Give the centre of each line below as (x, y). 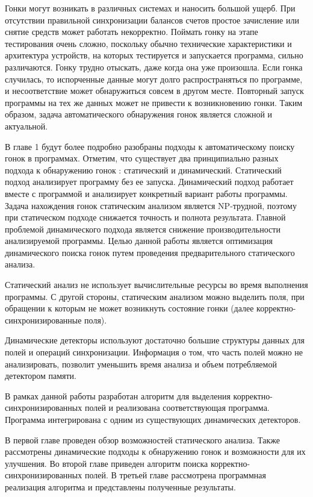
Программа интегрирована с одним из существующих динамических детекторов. (153, 419)
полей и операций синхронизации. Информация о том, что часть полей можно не (154, 352)
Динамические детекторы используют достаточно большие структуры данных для (155, 340)
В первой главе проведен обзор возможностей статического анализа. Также (143, 439)
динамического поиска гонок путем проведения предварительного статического (150, 252)
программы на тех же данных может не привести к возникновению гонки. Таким (154, 102)
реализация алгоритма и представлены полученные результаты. (120, 486)
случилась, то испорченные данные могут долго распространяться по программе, (154, 79)
